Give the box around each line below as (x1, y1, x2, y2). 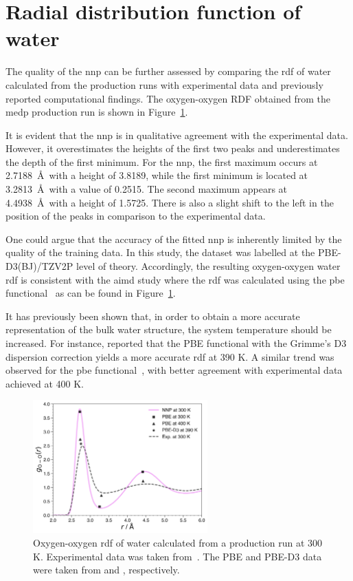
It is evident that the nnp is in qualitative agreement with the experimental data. (5, 127, 348, 142)
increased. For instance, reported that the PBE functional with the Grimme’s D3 (5, 336, 347, 350)
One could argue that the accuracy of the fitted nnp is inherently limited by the (5, 231, 342, 246)
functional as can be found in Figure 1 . (5, 286, 176, 300)
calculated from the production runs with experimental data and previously (5, 77, 323, 92)
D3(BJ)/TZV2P (5, 259, 73, 273)
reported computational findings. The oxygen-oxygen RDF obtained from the (5, 91, 330, 105)
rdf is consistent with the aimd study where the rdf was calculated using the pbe (5, 272, 345, 286)
